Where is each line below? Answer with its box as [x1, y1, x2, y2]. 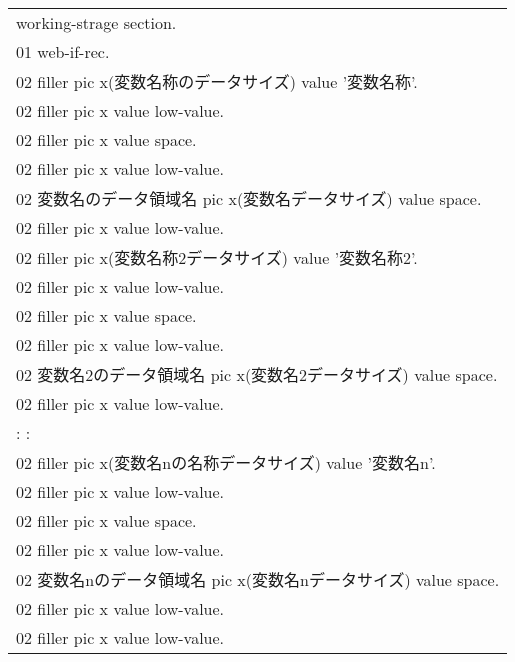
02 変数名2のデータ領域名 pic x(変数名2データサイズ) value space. [16, 363, 498, 386]
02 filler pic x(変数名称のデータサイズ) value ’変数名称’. [16, 70, 418, 93]
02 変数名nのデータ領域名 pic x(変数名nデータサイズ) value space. [16, 568, 500, 591]
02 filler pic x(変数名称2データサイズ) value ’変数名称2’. [16, 246, 418, 269]
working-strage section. [16, 11, 177, 34]
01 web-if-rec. [16, 40, 110, 63]
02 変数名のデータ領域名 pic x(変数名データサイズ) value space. [16, 187, 482, 210]
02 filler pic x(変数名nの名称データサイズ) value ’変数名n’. [16, 451, 436, 474]
